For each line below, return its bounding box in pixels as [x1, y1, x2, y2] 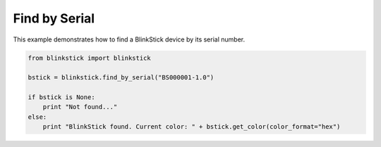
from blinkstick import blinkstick [28, 53, 151, 62]
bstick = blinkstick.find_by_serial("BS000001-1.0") [28, 74, 214, 82]
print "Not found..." [42, 103, 118, 111]
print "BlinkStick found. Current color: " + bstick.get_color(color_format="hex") [42, 123, 341, 131]
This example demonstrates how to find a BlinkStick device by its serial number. [13, 35, 246, 44]
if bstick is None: [28, 94, 95, 101]
